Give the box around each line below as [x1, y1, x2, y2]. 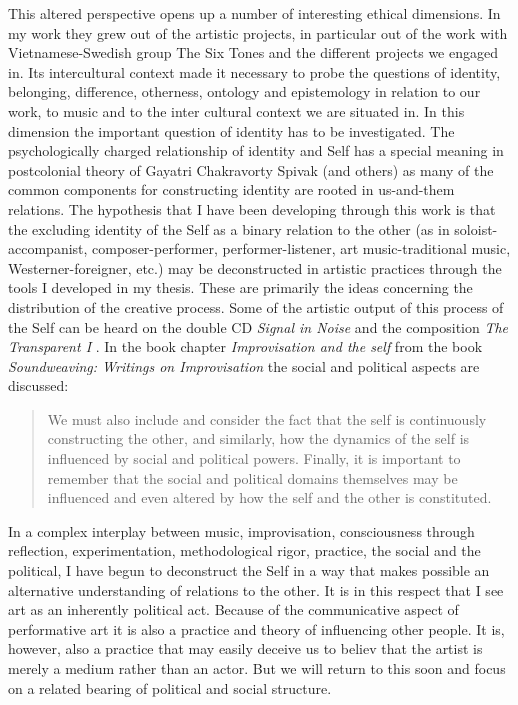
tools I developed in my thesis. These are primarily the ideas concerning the [8, 277, 473, 298]
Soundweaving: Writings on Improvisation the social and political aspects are [8, 355, 480, 376]
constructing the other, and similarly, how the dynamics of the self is [47, 428, 470, 449]
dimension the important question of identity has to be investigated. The [8, 120, 455, 141]
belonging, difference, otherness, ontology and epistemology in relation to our [8, 81, 481, 102]
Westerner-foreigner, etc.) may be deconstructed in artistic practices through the [8, 257, 502, 278]
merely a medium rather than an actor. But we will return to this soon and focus [8, 658, 506, 678]
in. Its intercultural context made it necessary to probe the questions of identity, [8, 61, 501, 82]
